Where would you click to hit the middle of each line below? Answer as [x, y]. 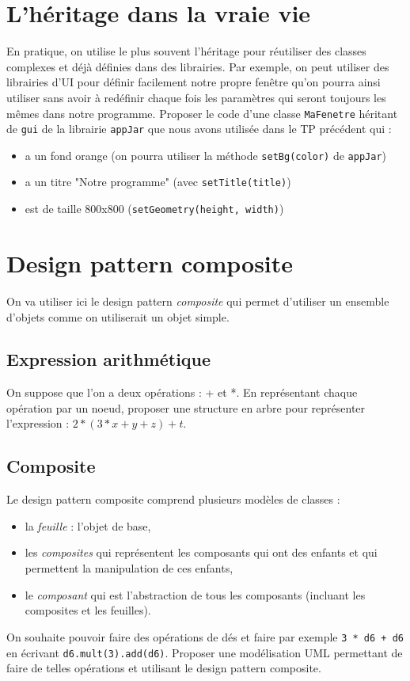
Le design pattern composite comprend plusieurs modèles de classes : [173, 499]
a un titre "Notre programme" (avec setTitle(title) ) [158, 182]
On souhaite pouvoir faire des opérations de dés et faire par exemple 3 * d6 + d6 [205, 636]
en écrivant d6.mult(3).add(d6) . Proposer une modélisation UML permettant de [205, 652]
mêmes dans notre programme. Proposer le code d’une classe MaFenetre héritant [202, 113]
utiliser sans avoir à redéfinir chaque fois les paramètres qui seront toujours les [196, 97]
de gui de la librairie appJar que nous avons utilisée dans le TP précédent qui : [199, 129]
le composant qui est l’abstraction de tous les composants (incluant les [195, 594]
